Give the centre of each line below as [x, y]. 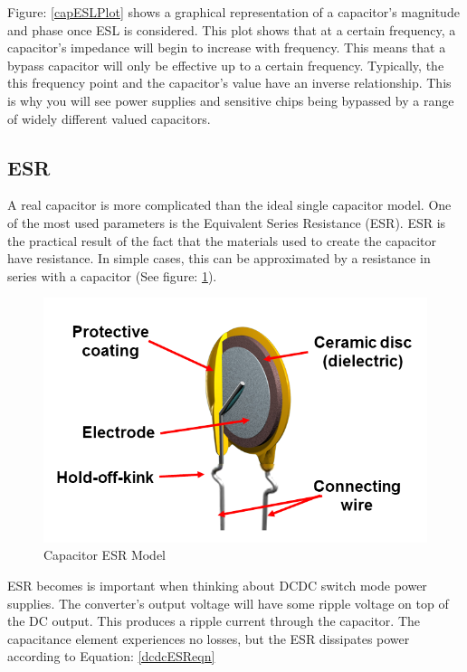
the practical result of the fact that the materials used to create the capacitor [222, 240]
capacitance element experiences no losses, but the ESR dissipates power [209, 638]
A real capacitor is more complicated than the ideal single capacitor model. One [229, 205]
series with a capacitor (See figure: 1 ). [112, 275]
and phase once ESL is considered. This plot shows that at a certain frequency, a [232, 29]
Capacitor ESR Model [105, 555]
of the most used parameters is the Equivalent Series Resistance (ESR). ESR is [227, 222]
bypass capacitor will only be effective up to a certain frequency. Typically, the [226, 65]
